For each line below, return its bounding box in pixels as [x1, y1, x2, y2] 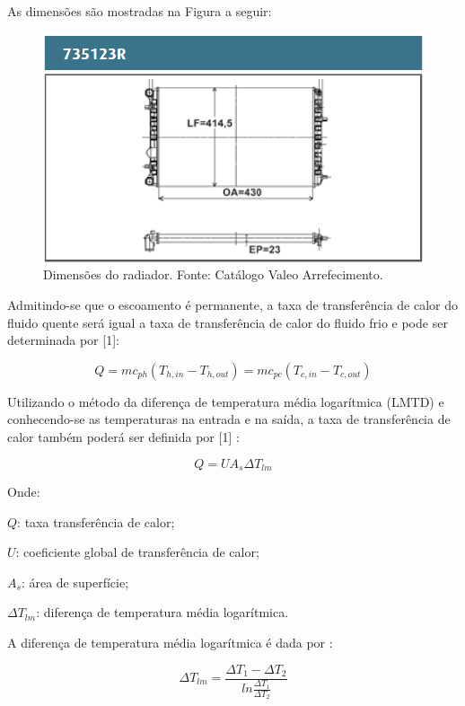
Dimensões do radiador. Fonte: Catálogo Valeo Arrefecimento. [43, 265, 383, 284]
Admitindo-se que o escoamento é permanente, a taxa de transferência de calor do [7, 295, 458, 313]
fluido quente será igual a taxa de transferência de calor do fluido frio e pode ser [7, 313, 448, 331]
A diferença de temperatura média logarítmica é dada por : [7, 632, 333, 651]
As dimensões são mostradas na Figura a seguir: [7, 2, 272, 20]
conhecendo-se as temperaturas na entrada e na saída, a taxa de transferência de [7, 410, 451, 428]
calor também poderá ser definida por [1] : [7, 427, 240, 446]
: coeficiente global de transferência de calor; [15, 543, 259, 561]
